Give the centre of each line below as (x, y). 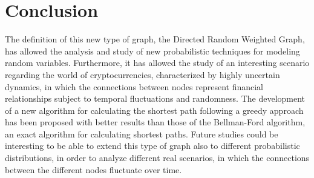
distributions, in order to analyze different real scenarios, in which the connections (157, 158)
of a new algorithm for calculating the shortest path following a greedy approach (154, 110)
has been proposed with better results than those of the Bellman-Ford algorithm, (155, 122)
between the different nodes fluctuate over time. (93, 169)
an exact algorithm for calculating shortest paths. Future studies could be (142, 133)
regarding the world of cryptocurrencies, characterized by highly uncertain (142, 74)
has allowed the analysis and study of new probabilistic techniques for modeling (152, 51)
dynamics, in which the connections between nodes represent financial (134, 86)
